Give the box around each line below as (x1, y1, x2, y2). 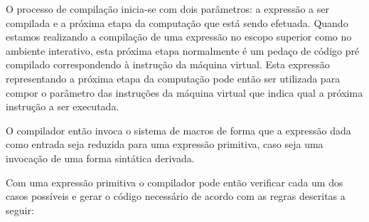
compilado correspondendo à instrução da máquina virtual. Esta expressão (6, 57, 330, 72)
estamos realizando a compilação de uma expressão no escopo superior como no (6, 29, 352, 44)
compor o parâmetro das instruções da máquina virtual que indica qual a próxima (6, 85, 363, 100)
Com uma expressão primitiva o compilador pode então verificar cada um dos (6, 174, 343, 189)
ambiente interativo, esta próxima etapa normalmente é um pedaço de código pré (6, 43, 360, 58)
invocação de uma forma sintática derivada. (6, 150, 195, 165)
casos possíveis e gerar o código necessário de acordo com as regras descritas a (6, 189, 346, 203)
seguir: (6, 202, 34, 217)
